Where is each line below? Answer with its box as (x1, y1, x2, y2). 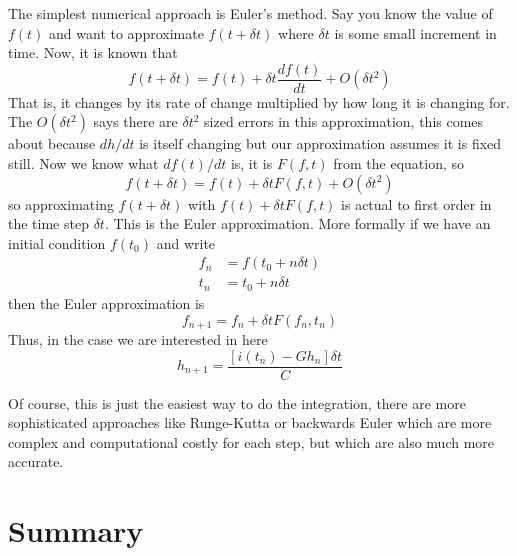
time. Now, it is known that (8, 42, 178, 63)
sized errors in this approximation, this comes (204, 111, 484, 132)
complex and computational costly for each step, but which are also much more (8, 431, 495, 452)
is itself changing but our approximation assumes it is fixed (139, 133, 502, 154)
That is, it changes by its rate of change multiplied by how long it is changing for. (8, 91, 510, 112)
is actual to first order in (341, 193, 492, 214)
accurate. (8, 451, 64, 472)
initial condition (8, 232, 106, 253)
